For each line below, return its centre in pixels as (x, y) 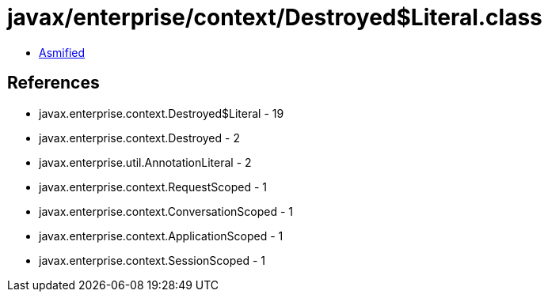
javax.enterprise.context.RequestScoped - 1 (153, 187)
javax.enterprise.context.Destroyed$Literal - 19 (162, 113)
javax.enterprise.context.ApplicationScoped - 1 (161, 236)
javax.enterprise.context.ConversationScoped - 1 (166, 211)
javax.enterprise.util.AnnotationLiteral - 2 (145, 162)
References (53, 83)
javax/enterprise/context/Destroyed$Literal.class (275, 17)
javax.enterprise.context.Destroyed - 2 (139, 138)
